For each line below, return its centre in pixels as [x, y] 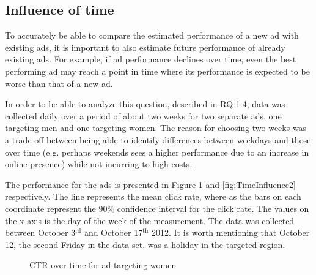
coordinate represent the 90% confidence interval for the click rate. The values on [157, 208]
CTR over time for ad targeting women [103, 265]
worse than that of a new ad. [59, 83]
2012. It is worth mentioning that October [230, 232]
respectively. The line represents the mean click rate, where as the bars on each [153, 196]
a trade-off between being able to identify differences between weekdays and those [158, 139]
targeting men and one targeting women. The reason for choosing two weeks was [156, 128]
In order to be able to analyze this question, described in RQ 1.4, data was [145, 104]
